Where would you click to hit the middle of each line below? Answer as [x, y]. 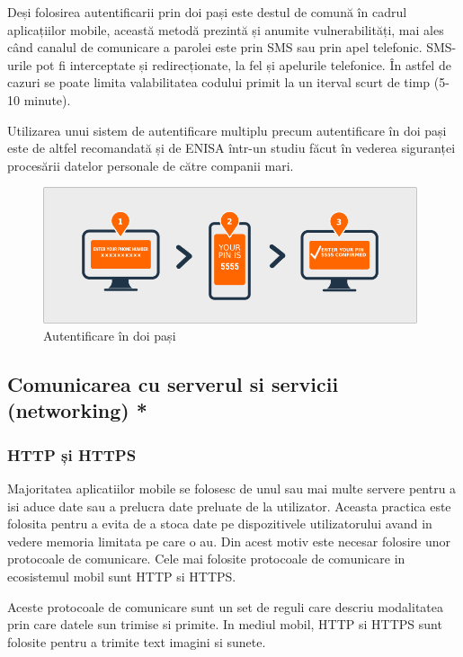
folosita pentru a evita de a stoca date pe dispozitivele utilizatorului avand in [220, 524]
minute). [47, 99]
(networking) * [77, 410]
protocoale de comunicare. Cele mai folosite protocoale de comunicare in [206, 559]
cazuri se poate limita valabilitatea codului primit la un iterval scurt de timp [219, 82]
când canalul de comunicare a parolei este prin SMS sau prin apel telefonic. [215, 47]
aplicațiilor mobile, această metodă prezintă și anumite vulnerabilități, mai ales [226, 29]
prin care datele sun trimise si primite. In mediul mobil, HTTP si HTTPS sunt [225, 624]
